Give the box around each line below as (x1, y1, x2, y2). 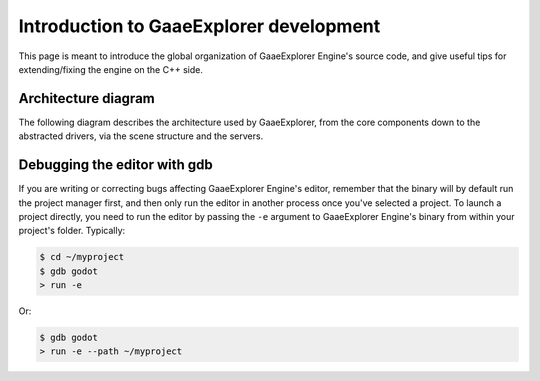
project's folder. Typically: (18, 225, 126, 237)
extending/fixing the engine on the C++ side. (18, 63, 204, 75)
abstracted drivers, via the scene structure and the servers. (18, 130, 264, 142)
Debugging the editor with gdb (18, 156, 214, 174)
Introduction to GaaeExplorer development (18, 15, 381, 37)
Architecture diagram (18, 90, 155, 107)
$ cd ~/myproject (39, 251, 125, 263)
